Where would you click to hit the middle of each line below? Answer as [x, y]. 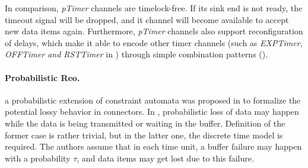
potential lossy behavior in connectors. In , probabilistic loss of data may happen [152, 112]
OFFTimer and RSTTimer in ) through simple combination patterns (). [136, 54]
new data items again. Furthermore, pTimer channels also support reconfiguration [154, 31]
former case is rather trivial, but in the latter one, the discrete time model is [144, 135]
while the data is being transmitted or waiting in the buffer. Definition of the [145, 123]
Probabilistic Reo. [42, 77]
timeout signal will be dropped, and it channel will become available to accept [147, 19]
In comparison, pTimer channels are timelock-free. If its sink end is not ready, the [154, 8]
